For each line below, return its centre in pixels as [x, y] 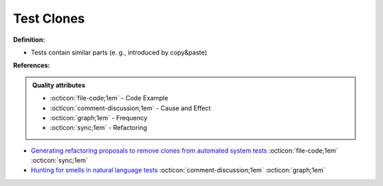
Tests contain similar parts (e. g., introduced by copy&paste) [119, 52]
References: [32, 65]
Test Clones [49, 18]
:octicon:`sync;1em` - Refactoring [99, 128]
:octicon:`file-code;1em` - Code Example [109, 98]
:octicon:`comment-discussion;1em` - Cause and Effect [131, 108]
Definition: [29, 40]
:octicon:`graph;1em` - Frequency [99, 117]
